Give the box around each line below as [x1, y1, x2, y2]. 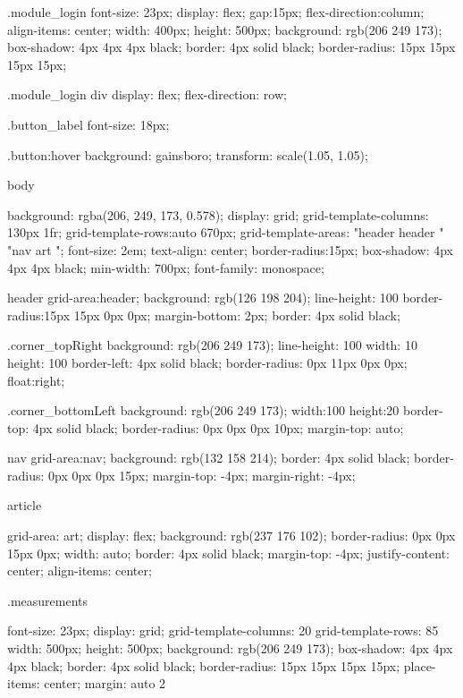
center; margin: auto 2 [44, 674, 166, 693]
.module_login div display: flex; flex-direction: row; [7, 85, 287, 104]
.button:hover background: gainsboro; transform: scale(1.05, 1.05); [7, 145, 368, 164]
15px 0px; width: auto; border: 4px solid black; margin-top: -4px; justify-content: [7, 543, 450, 562]
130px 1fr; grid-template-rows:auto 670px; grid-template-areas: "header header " [7, 223, 444, 242]
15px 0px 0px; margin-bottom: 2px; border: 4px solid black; [73, 305, 400, 324]
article [7, 496, 42, 515]
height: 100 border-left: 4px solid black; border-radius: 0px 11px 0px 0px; [7, 353, 408, 371]
